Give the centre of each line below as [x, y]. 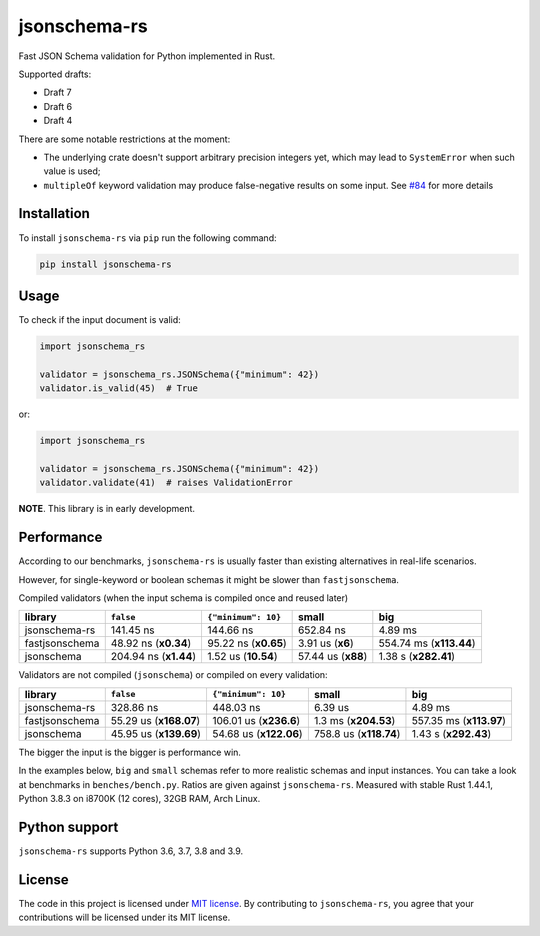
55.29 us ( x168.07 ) [155, 720]
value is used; [72, 171]
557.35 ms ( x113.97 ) [459, 720]
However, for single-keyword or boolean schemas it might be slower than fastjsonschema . [209, 579]
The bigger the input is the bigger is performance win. [130, 752]
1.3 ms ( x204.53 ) [354, 720]
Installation [54, 213]
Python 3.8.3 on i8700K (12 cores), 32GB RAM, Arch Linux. [139, 798]
